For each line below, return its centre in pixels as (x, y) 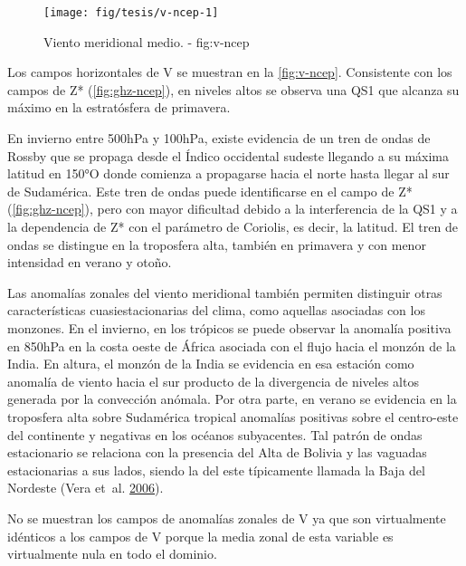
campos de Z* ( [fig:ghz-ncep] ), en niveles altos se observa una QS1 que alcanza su (233, 89)
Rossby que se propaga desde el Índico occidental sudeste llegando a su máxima (228, 155)
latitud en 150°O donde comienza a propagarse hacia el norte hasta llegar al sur (228, 173)
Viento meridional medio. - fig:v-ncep (147, 41)
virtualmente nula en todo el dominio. (112, 554)
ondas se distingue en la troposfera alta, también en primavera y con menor (217, 244)
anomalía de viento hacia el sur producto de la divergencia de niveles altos (213, 381)
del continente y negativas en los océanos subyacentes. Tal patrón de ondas (215, 434)
